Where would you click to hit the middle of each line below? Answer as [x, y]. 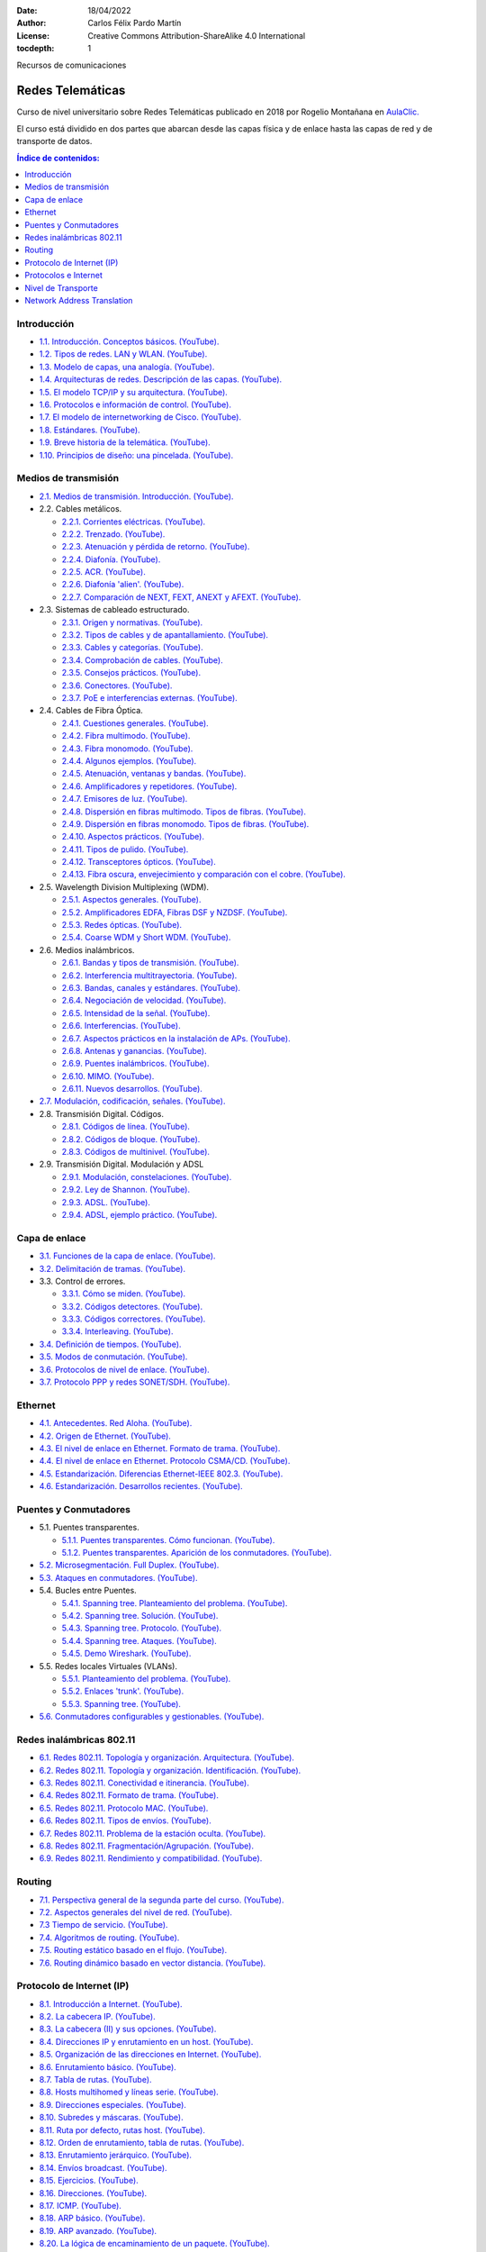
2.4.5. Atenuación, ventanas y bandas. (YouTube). [154, 774]
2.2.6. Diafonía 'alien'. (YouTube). [123, 585]
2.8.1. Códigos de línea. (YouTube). [126, 1127]
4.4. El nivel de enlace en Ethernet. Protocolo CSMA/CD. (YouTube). [165, 1461]
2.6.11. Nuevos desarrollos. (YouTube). [132, 1089]
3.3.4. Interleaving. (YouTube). [117, 1331]
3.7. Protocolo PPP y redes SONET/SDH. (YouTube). [135, 1382]
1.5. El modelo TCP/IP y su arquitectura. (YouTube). [134, 392]
